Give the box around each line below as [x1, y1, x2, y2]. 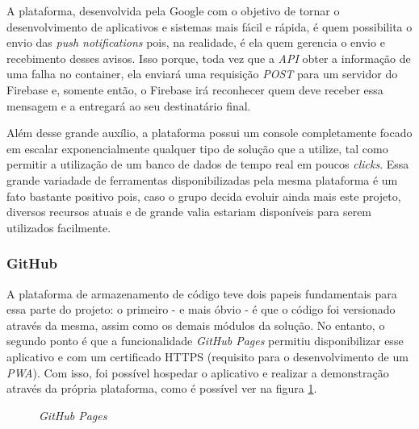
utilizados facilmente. [6, 219, 111, 235]
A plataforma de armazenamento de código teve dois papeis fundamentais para [6, 285, 397, 302]
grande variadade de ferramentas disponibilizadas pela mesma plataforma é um [6, 171, 398, 188]
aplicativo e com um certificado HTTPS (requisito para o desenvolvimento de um [6, 348, 409, 364]
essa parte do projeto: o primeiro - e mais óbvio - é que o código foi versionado [6, 301, 396, 318]
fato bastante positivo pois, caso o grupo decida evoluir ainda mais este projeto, [6, 187, 401, 204]
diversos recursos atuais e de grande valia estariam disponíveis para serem [6, 203, 372, 220]
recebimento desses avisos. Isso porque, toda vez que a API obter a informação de [6, 49, 411, 66]
